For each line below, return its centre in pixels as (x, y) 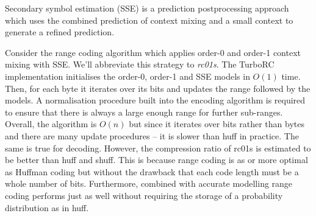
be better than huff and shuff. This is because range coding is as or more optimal (156, 160)
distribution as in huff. (47, 207)
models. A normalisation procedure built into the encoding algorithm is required (155, 100)
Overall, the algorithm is (51, 124)
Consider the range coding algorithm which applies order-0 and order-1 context (153, 52)
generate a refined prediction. (60, 32)
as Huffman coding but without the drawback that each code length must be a (152, 171)
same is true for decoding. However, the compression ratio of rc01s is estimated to (158, 148)
